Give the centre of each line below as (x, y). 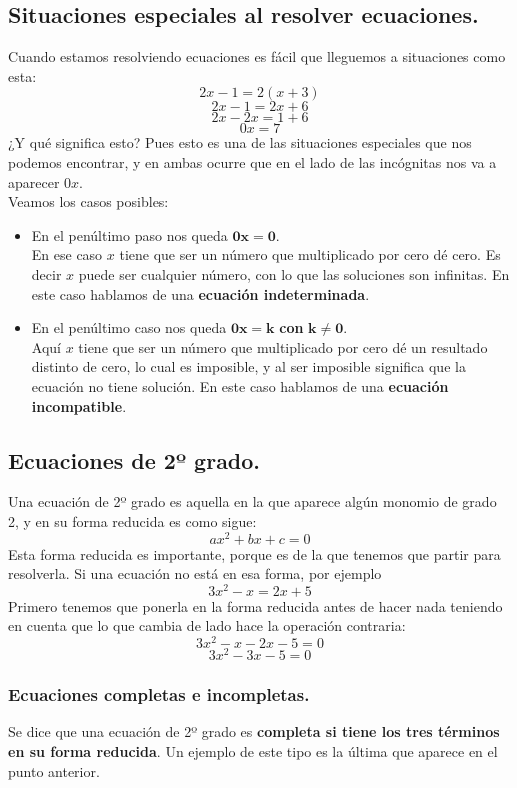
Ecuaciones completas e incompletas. (159, 694)
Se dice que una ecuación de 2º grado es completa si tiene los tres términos (254, 731)
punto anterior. (54, 770)
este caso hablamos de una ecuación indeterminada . (200, 293)
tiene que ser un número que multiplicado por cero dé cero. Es (310, 254)
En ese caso (67, 254)
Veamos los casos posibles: (88, 201)
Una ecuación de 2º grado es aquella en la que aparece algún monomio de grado (252, 501)
